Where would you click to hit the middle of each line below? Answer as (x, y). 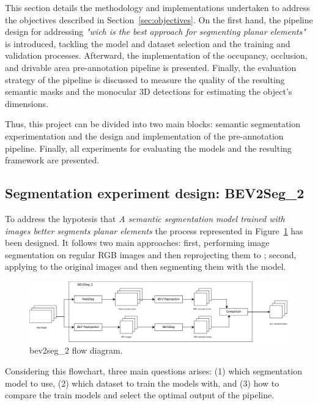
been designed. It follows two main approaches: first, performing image (137, 243)
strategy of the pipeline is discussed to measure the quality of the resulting (145, 79)
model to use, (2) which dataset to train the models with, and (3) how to (142, 383)
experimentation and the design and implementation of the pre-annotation (144, 136)
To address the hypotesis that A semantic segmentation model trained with (145, 218)
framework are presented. (52, 160)
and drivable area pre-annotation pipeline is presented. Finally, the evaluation (151, 67)
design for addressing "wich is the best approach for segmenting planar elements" (155, 32)
